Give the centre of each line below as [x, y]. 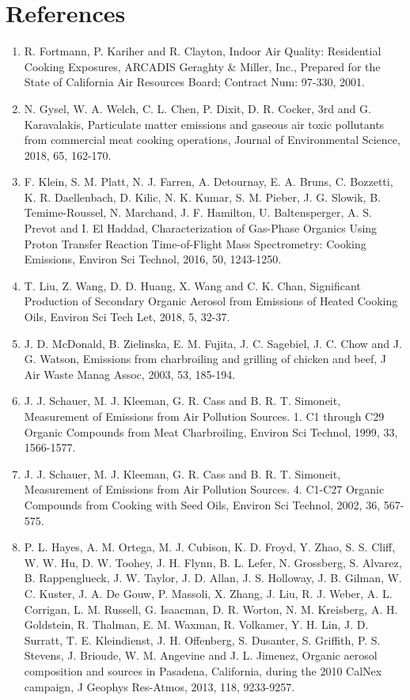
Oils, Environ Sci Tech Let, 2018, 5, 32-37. [127, 317]
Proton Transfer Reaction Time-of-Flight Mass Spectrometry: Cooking [195, 243]
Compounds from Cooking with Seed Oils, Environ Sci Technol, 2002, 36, [202, 504]
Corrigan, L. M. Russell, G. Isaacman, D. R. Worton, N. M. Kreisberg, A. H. [211, 609]
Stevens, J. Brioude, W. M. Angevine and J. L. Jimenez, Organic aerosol [201, 655]
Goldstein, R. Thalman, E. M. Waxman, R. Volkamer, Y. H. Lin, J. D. [196, 624]
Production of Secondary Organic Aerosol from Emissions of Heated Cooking [211, 301]
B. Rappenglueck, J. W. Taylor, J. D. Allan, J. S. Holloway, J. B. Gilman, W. [213, 578]
